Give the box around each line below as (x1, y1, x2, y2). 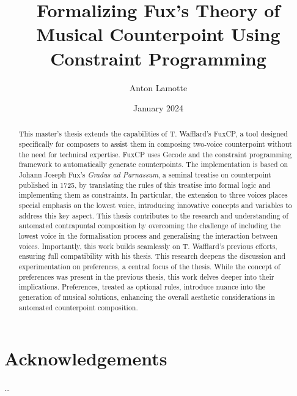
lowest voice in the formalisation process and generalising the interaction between (18, 231, 278, 241)
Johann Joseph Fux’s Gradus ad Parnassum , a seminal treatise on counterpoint (18, 170, 271, 180)
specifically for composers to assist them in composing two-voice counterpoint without (18, 139, 292, 149)
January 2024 (133, 102, 183, 114)
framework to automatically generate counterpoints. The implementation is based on (18, 159, 288, 170)
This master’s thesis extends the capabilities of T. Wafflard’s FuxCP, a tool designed (18, 129, 288, 139)
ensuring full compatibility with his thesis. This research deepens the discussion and (18, 251, 286, 261)
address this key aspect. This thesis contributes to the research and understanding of (18, 210, 288, 220)
